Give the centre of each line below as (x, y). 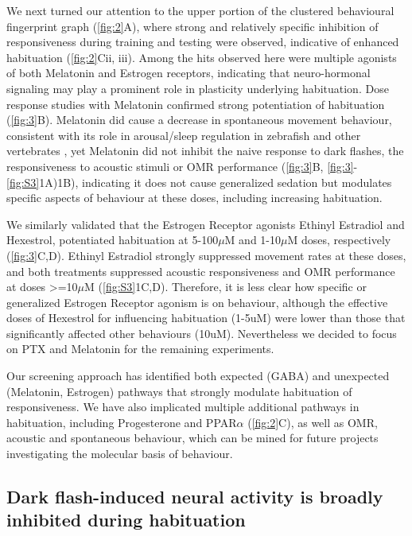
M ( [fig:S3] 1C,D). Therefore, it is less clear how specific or (225, 287)
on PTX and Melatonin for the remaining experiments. (140, 349)
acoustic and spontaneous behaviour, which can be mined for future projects (192, 438)
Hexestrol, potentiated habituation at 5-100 (113, 240)
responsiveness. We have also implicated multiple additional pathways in (183, 407)
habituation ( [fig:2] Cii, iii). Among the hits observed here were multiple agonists (202, 57)
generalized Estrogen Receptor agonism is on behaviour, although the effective (197, 302)
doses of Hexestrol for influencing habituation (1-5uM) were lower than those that (206, 318)
